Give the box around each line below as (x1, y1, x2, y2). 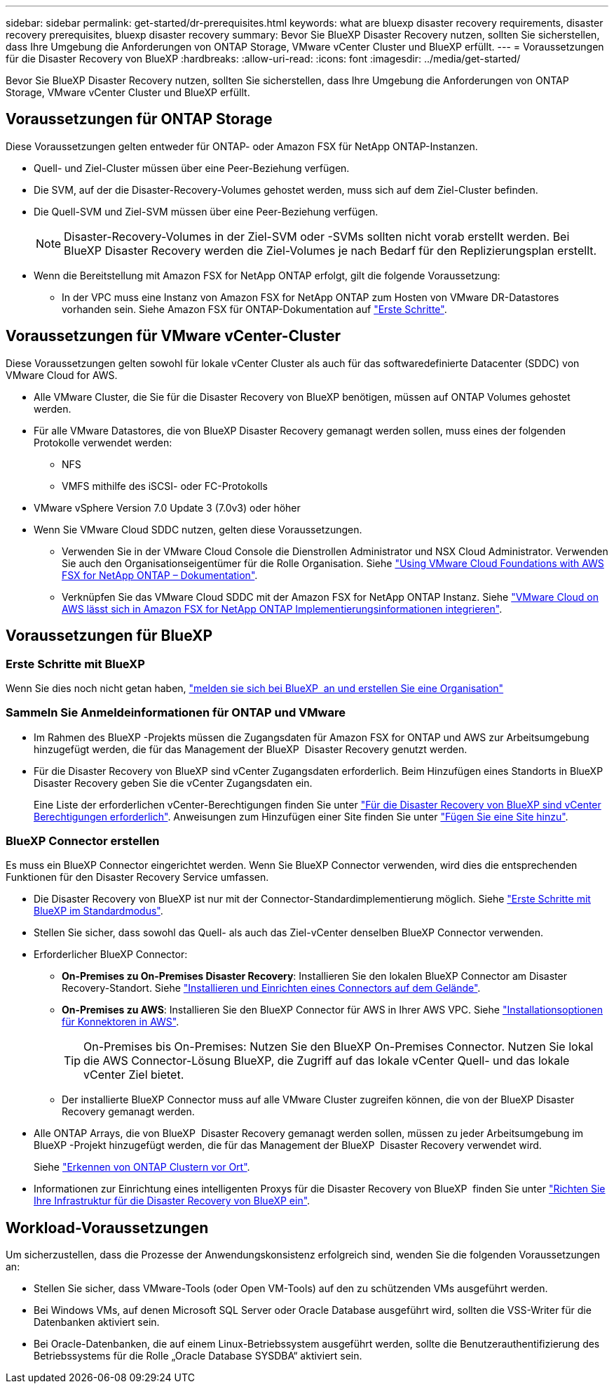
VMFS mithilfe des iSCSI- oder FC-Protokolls (62, 479, 268, 492)
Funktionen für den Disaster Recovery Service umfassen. (6, 871, 269, 884)
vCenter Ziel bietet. (83, 1068, 184, 1082)
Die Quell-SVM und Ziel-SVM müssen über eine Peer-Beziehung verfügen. (34, 205, 378, 218)
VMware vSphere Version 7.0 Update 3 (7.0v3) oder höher (34, 501, 301, 514)
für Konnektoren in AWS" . (62, 1016, 179, 1028)
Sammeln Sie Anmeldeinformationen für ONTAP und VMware (6, 705, 346, 720)
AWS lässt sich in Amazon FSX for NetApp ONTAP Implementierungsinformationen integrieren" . (62, 602, 503, 615)
